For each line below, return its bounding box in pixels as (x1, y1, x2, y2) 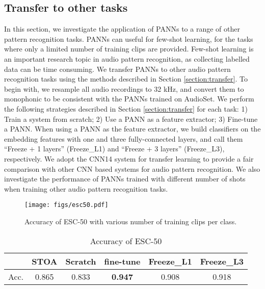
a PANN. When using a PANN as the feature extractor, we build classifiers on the (4, 123, 261, 134)
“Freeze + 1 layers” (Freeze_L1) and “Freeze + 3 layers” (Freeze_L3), (4, 143, 225, 154)
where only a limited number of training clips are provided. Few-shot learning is (4, 43, 254, 54)
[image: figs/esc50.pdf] (24, 201, 109, 209)
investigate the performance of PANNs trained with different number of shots (4, 173, 246, 184)
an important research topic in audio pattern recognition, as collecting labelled (4, 53, 250, 64)
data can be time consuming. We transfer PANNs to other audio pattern (4, 63, 231, 74)
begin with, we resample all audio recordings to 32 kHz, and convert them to (4, 83, 244, 94)
